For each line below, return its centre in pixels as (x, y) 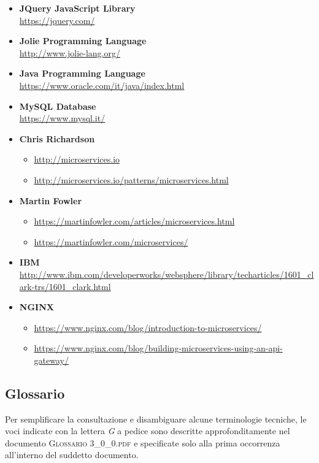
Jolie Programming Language (83, 41)
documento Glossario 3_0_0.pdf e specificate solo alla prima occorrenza (143, 442)
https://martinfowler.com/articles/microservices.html (134, 221)
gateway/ (51, 360)
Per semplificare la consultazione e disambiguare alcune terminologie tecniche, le (156, 419)
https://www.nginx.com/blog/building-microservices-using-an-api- (158, 348)
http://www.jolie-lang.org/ (70, 52)
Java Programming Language (82, 73)
